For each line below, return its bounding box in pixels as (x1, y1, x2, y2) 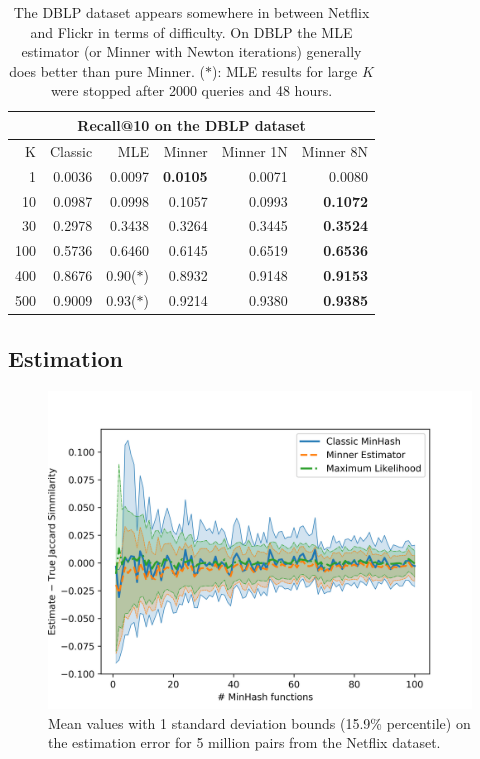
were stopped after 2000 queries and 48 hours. (50, 80, 333, 101)
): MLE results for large (211, 60, 358, 81)
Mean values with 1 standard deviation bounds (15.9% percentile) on (48, 712, 471, 733)
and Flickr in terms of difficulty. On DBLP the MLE (30, 21, 353, 42)
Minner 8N (301, 140, 368, 161)
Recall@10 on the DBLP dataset (77, 114, 306, 135)
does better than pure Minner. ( (9, 60, 205, 81)
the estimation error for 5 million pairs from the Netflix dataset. (48, 732, 441, 753)
